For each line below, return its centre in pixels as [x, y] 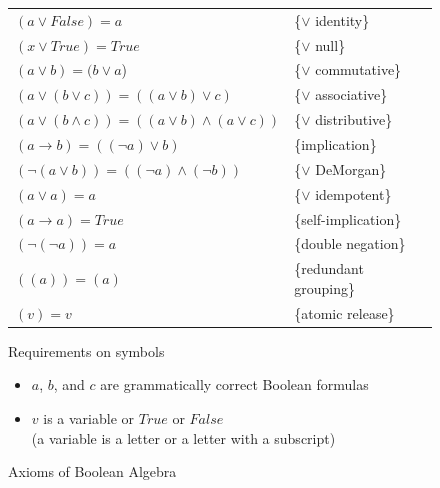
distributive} [354, 119]
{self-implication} [348, 218]
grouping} [324, 287]
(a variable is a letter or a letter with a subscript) [183, 437]
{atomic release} [344, 312]
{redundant [329, 268]
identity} [342, 19]
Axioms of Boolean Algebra [92, 471]
